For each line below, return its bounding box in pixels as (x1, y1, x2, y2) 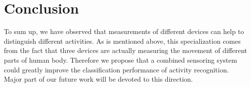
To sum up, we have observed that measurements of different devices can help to (4, 26, 244, 36)
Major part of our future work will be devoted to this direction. (4, 74, 193, 84)
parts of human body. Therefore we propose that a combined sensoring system (4, 54, 237, 65)
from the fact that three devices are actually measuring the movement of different (4, 45, 248, 55)
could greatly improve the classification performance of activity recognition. (4, 64, 229, 74)
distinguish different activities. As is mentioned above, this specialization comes (4, 35, 241, 46)
